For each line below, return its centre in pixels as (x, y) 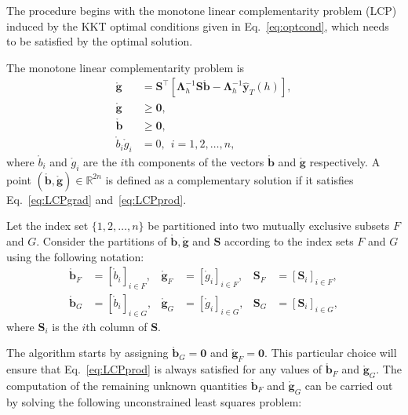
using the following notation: (75, 256)
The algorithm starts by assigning (87, 353)
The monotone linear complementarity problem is (126, 67)
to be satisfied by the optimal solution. (100, 41)
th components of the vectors (194, 161)
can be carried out (349, 385)
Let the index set (47, 226)
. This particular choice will (331, 353)
